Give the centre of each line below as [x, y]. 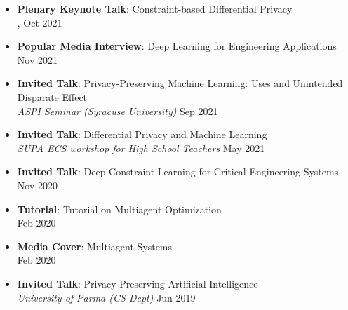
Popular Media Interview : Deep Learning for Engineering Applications [177, 46]
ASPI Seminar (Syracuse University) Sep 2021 [118, 110]
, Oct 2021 [40, 22]
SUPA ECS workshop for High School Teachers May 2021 [141, 148]
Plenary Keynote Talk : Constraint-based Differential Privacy [155, 8]
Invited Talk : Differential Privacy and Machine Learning [142, 134]
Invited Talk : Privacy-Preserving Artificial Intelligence [138, 283]
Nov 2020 [37, 185]
